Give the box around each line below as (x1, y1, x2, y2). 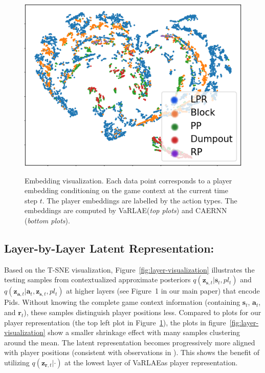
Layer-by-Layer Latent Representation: (4, 240, 214, 256)
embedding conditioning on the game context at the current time (25, 185, 228, 196)
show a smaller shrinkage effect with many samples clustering (48, 327, 240, 338)
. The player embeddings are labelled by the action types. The (42, 195, 237, 205)
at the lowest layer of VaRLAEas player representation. (64, 357, 238, 367)
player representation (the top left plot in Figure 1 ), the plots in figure (4, 317, 226, 327)
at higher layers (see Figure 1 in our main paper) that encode (66, 285, 260, 296)
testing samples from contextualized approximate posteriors (4, 274, 191, 285)
